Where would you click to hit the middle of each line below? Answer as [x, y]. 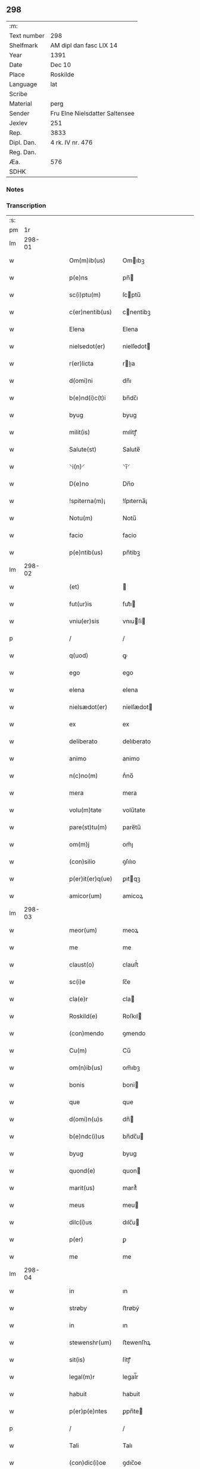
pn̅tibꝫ [131, 553]
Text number [27, 35]
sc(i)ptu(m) [85, 295]
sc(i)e [77, 982]
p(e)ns [79, 278]
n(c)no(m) [84, 776]
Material [21, 103]
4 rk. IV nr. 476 [71, 142]
